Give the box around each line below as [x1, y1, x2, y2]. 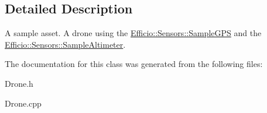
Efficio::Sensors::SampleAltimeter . [5, 38, 126, 50]
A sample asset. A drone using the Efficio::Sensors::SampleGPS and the [5, 27, 262, 39]
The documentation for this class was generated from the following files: [5, 58, 263, 70]
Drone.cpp [5, 97, 42, 109]
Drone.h [5, 77, 33, 89]
